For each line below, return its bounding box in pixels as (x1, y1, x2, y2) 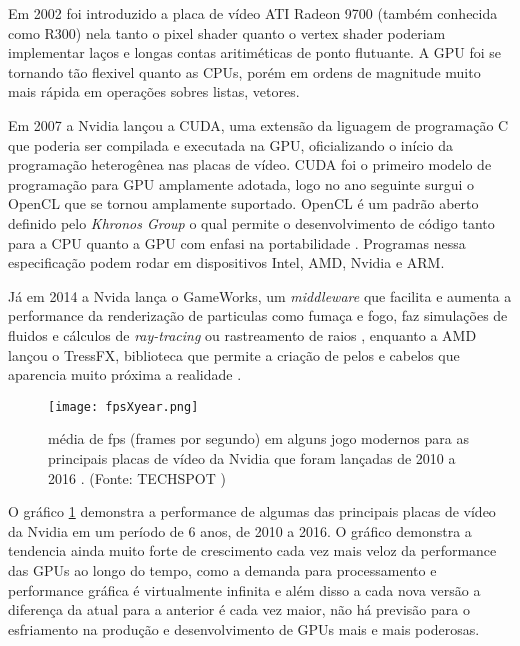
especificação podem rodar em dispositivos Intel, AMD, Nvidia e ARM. (8, 252, 445, 273)
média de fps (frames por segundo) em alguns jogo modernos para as (48, 428, 469, 449)
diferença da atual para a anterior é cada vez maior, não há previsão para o (8, 599, 470, 620)
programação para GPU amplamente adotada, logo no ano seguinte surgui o (8, 173, 475, 194)
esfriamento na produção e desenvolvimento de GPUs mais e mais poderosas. (8, 618, 480, 639)
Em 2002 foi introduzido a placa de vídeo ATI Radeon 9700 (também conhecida (8, 3, 498, 23)
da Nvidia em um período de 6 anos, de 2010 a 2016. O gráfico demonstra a (8, 520, 472, 541)
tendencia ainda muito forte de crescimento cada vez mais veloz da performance (8, 540, 497, 561)
